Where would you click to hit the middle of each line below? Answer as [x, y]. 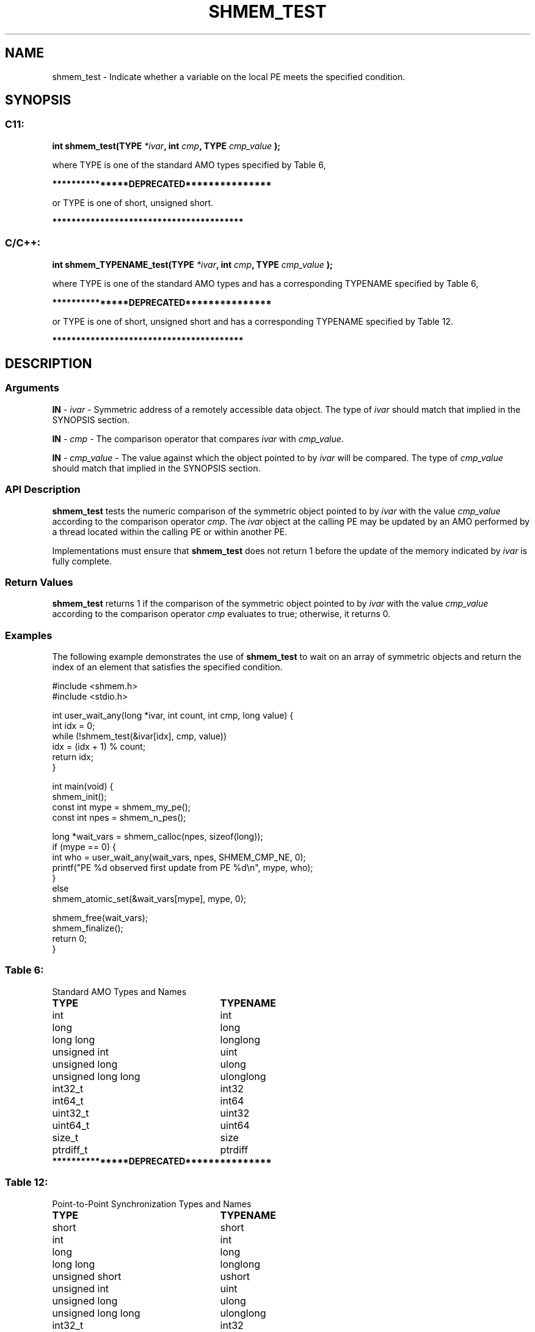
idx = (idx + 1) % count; [99, 747]
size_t [65, 1137]
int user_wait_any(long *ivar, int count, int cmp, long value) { [173, 716]
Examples [29, 635]
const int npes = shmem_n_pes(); [119, 818]
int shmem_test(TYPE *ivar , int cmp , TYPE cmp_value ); [166, 146]
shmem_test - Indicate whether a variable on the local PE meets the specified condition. [229, 76]
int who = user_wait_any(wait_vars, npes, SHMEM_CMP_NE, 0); [179, 857]
